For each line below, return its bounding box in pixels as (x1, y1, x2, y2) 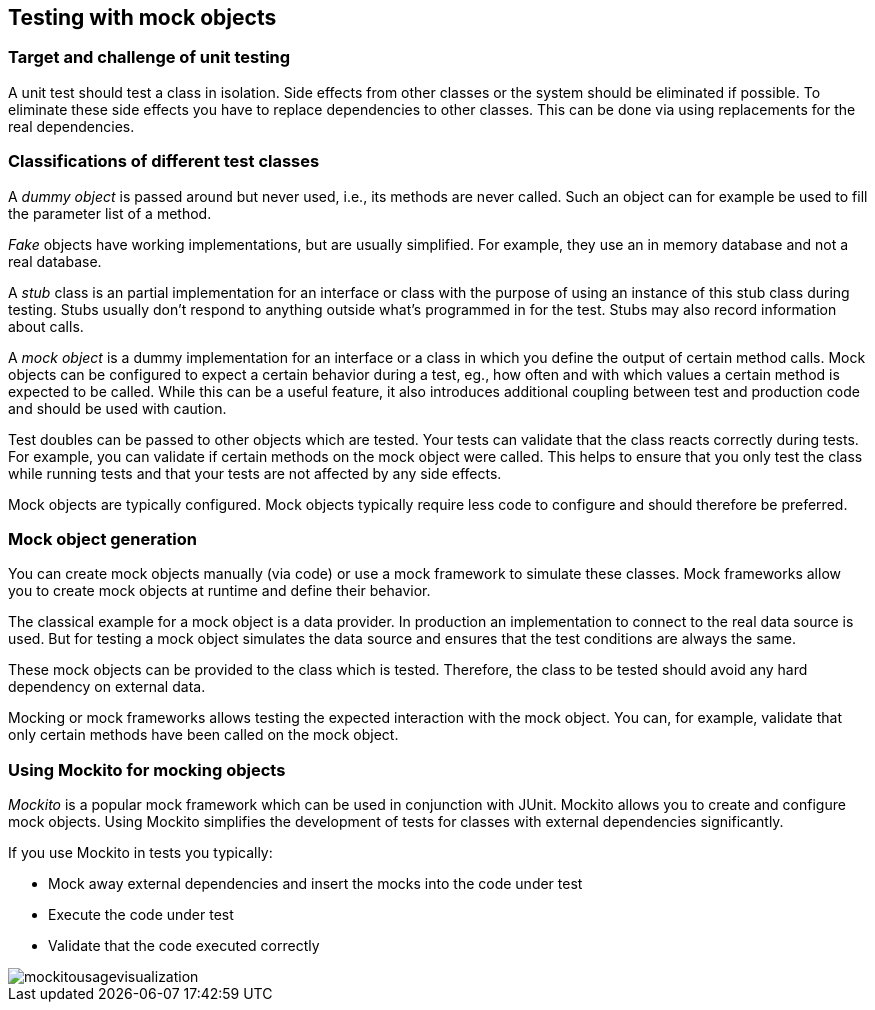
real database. (8, 252, 102, 270)
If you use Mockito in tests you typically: (8, 844, 273, 862)
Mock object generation (8, 528, 197, 549)
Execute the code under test (48, 906, 234, 924)
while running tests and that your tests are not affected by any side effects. (8, 464, 502, 482)
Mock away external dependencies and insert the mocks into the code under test (48, 875, 583, 893)
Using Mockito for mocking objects (8, 759, 286, 780)
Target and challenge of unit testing (8, 47, 291, 68)
